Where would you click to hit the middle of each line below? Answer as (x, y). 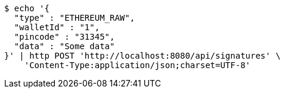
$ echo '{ (27, 8)
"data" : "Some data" (64, 46)
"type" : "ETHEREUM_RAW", (75, 18)
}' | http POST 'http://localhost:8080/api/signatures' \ (142, 56)
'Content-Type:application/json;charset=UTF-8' (137, 65)
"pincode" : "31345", (64, 37)
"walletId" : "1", (57, 27)
